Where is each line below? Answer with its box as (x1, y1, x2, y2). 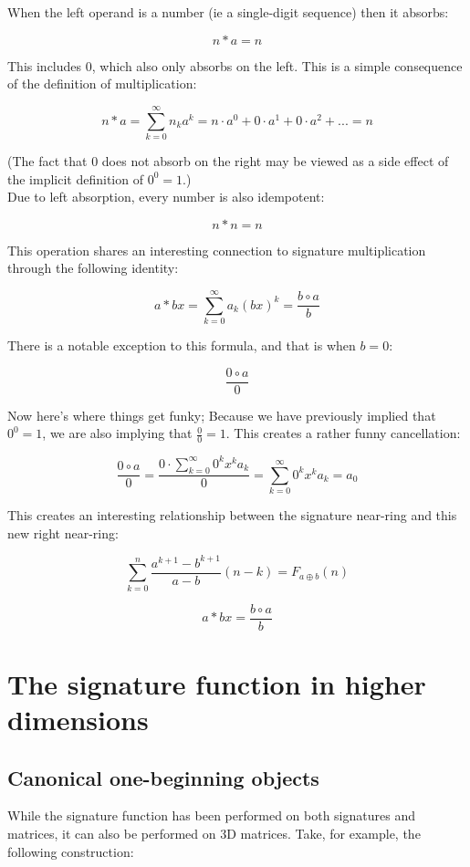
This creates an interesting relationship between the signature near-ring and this (7, 506, 457, 525)
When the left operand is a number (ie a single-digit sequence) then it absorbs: (7, 3, 449, 21)
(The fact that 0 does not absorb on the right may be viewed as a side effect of (7, 151, 449, 170)
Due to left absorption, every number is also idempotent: (7, 187, 325, 206)
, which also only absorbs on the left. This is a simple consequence (91, 56, 463, 75)
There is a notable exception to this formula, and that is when (7, 336, 356, 354)
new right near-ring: (7, 523, 119, 542)
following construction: (7, 841, 134, 861)
